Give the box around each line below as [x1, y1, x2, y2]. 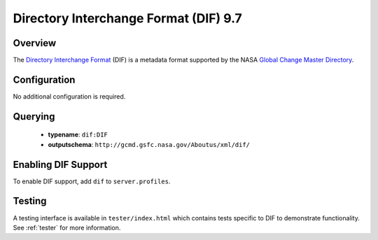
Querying [13, 111, 55, 122]
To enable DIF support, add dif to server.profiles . [13, 177, 171, 185]
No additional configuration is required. [13, 92, 126, 101]
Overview [13, 37, 57, 49]
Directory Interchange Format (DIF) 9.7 [13, 10, 243, 26]
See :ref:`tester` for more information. [13, 223, 121, 232]
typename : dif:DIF [48, 130, 108, 139]
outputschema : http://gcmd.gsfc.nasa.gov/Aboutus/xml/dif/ [48, 140, 251, 148]
